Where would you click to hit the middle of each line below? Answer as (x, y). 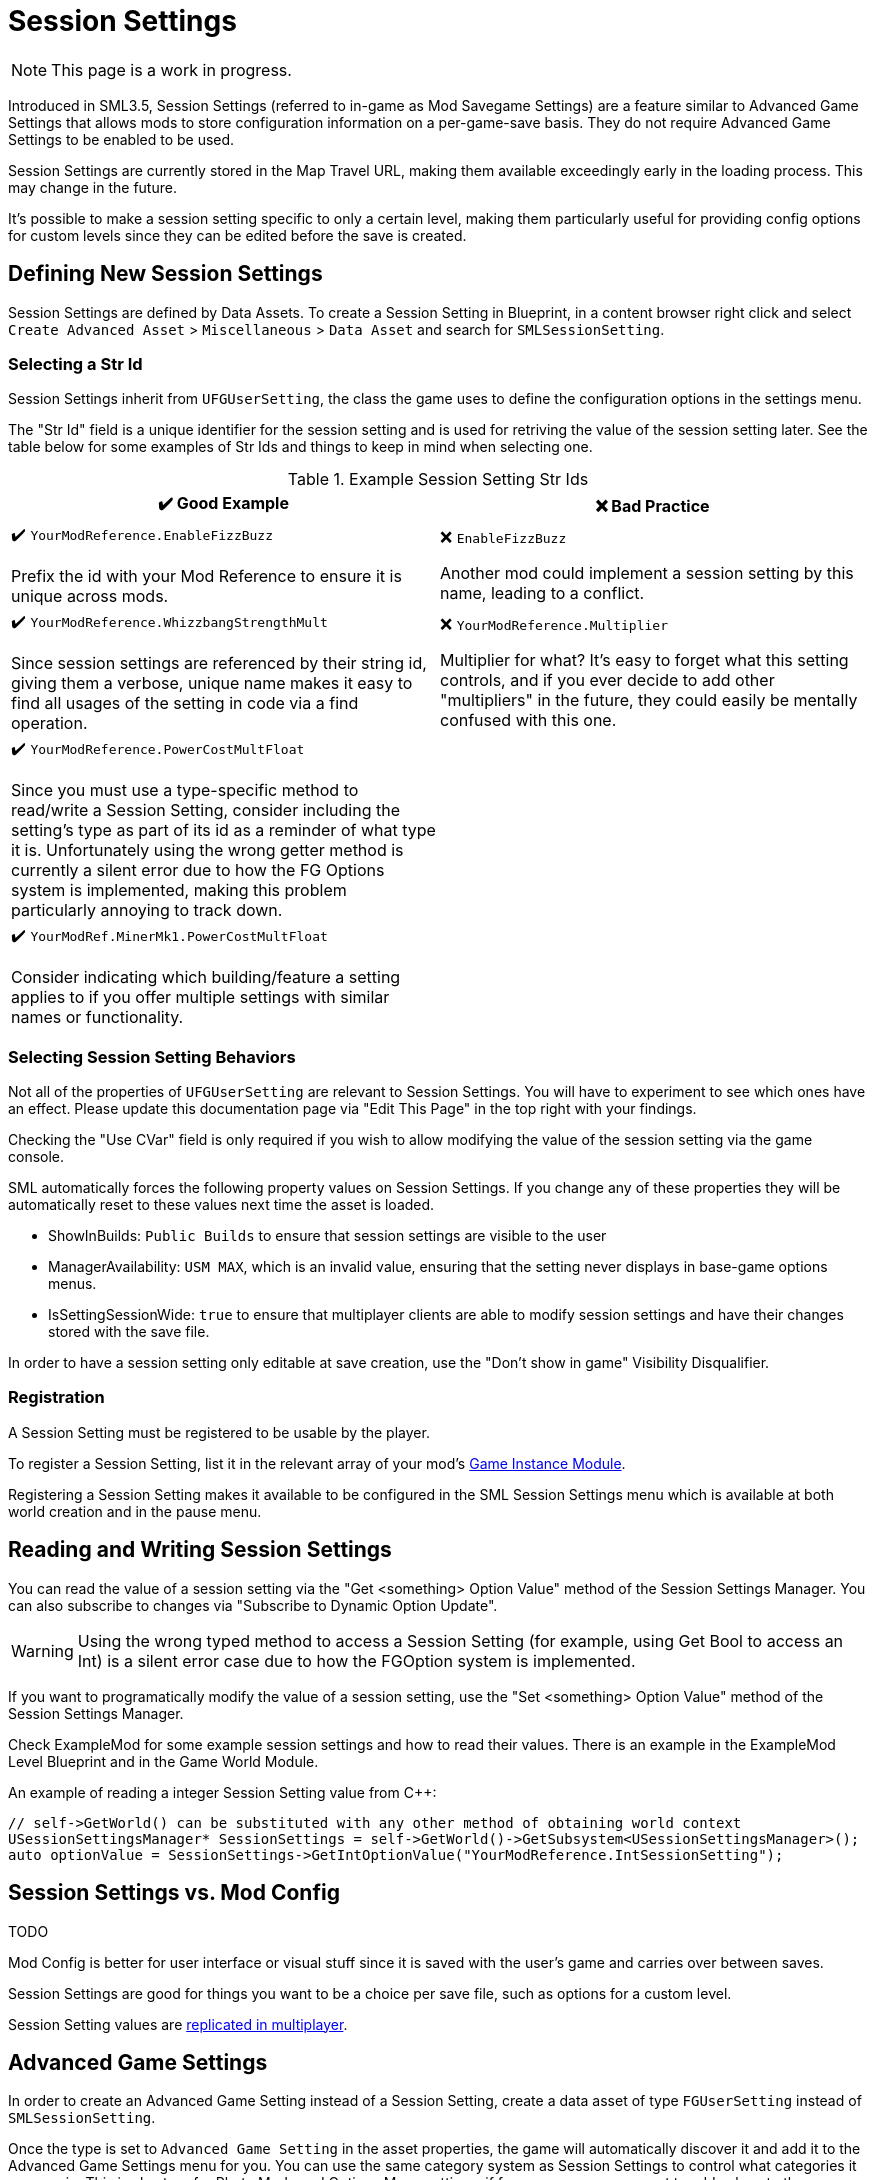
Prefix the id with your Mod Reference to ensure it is (206, 576)
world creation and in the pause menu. (135, 1511)
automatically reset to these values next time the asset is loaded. (221, 1205)
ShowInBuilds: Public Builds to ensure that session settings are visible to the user (327, 1236)
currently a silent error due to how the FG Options (198, 870)
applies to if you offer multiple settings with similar (200, 997)
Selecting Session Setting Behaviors (152, 1056)
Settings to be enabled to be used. (121, 139)
